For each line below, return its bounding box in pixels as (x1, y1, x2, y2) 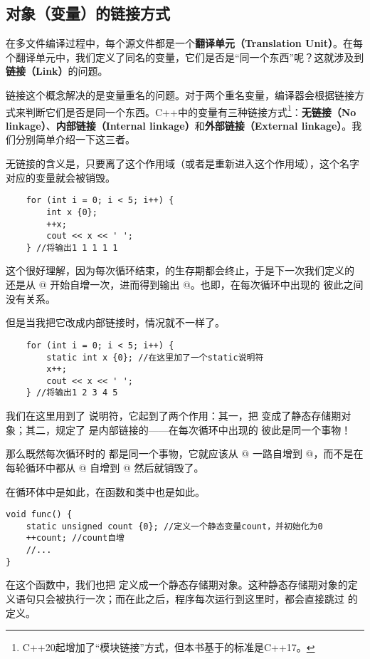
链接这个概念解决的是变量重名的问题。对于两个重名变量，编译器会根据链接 (6, 87, 354, 102)
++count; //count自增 (26, 533, 125, 544)
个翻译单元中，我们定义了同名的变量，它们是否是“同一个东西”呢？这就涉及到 (6, 49, 364, 64)
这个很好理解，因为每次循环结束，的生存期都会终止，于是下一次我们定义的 (6, 263, 354, 278)
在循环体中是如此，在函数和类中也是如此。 (6, 484, 205, 499)
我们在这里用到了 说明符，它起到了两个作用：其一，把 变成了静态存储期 (6, 408, 342, 423)
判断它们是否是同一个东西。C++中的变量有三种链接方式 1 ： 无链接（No (25, 102, 356, 119)
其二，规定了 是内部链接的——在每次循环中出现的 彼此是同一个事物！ (25, 422, 351, 437)
